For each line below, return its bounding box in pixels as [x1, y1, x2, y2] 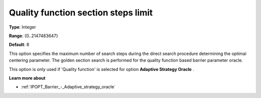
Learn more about [9, 75, 46, 81]
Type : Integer [9, 24, 36, 30]
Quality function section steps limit [9, 7, 153, 18]
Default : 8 [9, 42, 29, 48]
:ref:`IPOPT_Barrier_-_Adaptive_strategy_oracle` [21, 84, 116, 90]
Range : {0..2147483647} [9, 33, 58, 39]
